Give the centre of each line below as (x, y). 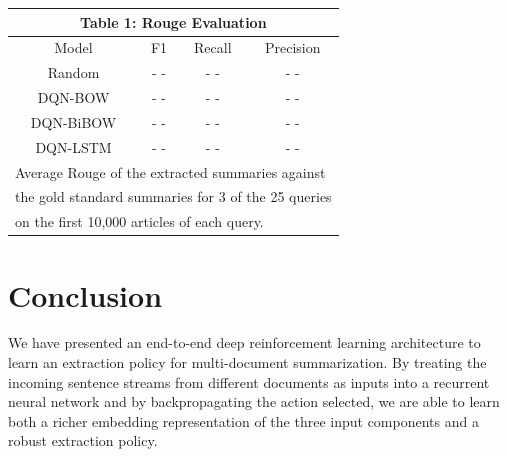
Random (73, 72)
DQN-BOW (73, 97)
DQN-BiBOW (73, 121)
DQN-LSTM (73, 146)
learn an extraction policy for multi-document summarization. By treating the (247, 362)
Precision (292, 47)
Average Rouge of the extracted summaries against (170, 171)
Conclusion (85, 294)
